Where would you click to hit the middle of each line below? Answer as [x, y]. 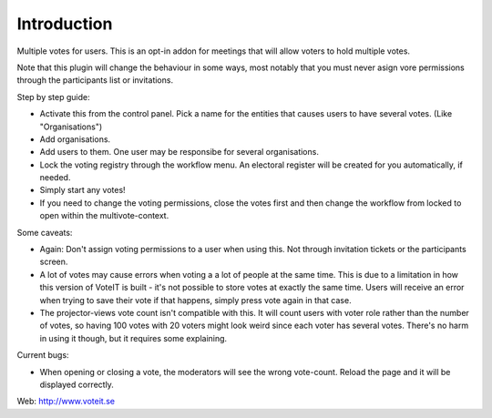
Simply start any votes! [83, 190]
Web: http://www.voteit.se [66, 402]
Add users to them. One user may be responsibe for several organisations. [179, 152]
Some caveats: [45, 232]
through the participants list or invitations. [95, 80]
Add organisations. [75, 139]
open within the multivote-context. [104, 216]
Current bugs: [43, 355]
